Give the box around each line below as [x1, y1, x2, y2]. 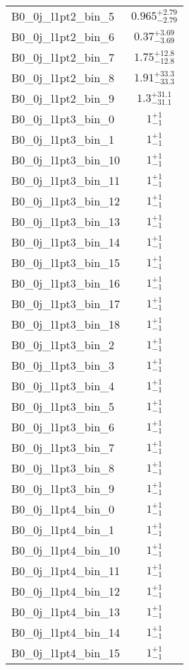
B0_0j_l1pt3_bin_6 [11, 419, 115, 435]
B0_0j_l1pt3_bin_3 [11, 357, 115, 373]
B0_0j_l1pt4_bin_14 [11, 624, 121, 640]
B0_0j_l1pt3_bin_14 [11, 234, 121, 250]
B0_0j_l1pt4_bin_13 [11, 603, 121, 620]
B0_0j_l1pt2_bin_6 [11, 28, 115, 45]
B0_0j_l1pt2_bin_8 [11, 69, 115, 86]
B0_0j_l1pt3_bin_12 [11, 193, 121, 209]
